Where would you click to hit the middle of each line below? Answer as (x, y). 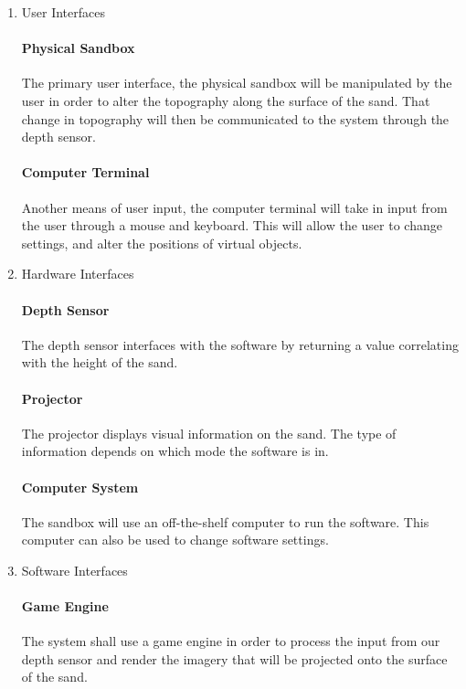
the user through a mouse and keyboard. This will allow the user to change (232, 225)
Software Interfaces (74, 570)
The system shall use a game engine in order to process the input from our (231, 641)
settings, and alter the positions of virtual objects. (162, 243)
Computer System (80, 487)
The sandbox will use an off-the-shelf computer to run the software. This (225, 521)
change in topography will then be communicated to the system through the (235, 118)
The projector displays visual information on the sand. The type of (209, 433)
